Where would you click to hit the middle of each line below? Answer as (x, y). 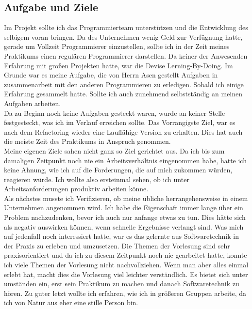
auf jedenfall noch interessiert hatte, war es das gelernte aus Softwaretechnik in (121, 236)
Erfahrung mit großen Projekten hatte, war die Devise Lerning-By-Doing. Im (118, 65)
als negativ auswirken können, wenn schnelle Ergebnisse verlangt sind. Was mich (124, 226)
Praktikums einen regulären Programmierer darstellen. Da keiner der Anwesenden (126, 55)
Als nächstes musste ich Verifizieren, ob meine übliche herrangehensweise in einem (126, 198)
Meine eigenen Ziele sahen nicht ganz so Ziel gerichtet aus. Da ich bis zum (114, 150)
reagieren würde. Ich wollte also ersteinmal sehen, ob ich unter (97, 179)
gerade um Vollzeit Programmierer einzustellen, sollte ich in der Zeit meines (117, 46)
